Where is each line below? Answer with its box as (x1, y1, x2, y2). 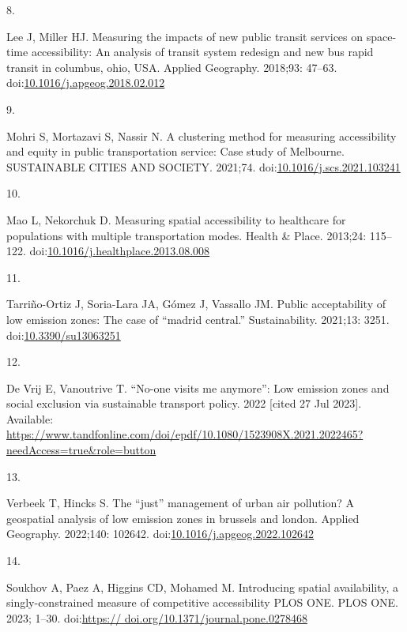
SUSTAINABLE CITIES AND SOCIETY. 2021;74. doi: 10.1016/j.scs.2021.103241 (6, 158, 401, 175)
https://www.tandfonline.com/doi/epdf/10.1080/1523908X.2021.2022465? (6, 426, 364, 442)
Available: (6, 410, 54, 427)
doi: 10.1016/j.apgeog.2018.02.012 (6, 74, 165, 91)
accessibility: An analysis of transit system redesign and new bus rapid (31, 43, 374, 60)
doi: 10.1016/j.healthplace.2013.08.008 (29, 243, 210, 259)
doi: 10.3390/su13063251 (6, 326, 121, 343)
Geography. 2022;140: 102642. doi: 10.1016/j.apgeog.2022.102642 (6, 525, 315, 542)
